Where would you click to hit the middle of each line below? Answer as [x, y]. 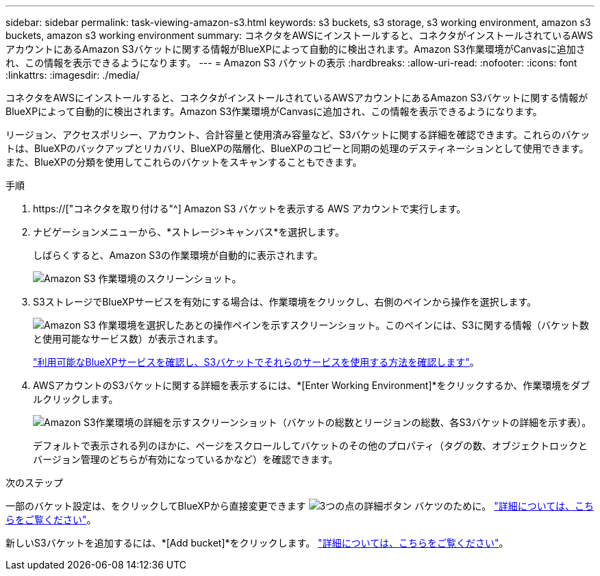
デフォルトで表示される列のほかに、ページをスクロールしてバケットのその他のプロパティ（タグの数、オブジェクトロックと [311, 446]
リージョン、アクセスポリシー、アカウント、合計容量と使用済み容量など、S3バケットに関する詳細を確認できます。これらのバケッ [298, 135]
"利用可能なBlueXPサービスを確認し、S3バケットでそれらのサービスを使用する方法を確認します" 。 [256, 362]
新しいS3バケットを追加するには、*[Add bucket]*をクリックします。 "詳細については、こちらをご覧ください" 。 [257, 543]
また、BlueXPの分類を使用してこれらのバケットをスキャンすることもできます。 [184, 162]
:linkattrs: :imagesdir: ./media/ [73, 75]
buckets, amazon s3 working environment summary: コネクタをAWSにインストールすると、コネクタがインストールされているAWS [299, 35]
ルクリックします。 [76, 399]
